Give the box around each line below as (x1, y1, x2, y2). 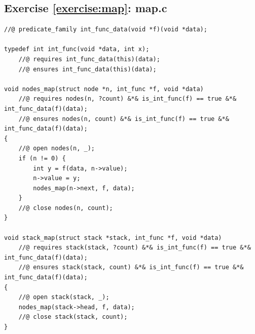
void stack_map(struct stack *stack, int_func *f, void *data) (4, 234, 222, 241)
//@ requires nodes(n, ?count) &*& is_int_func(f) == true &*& (18, 95, 237, 103)
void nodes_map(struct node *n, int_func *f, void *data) (4, 85, 204, 93)
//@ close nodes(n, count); (18, 204, 113, 212)
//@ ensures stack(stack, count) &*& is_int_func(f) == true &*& (18, 264, 244, 271)
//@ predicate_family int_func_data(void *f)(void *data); (4, 26, 207, 33)
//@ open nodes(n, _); (18, 145, 95, 152)
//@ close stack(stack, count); (18, 313, 128, 321)
